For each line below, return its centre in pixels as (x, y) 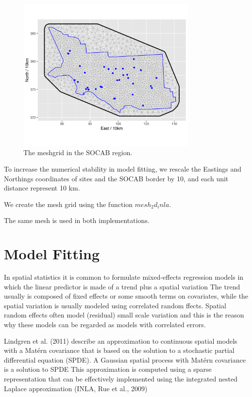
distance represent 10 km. (42, 188)
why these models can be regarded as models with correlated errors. (105, 325)
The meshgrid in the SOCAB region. (78, 152)
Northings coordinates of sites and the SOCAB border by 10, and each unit (116, 178)
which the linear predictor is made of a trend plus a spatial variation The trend (122, 286)
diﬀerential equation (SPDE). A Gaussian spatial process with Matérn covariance (125, 359)
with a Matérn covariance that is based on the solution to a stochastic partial (119, 350)
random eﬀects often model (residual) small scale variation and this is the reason (124, 315)
